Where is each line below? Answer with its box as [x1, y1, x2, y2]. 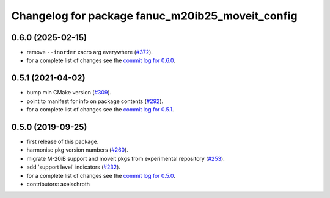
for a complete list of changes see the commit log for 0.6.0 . [26, 57, 175, 64]
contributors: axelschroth [26, 180, 90, 188]
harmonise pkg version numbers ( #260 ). [26, 146, 128, 154]
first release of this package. [26, 138, 99, 146]
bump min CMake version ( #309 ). [26, 89, 112, 96]
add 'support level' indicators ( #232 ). [26, 163, 120, 171]
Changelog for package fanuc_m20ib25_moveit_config [11, 9, 298, 23]
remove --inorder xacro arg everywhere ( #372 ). [26, 49, 153, 56]
